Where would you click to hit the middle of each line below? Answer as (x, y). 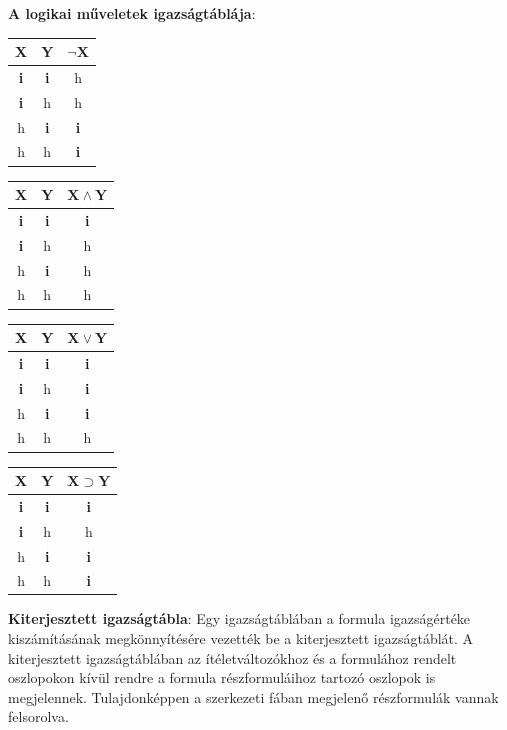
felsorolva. (38, 716)
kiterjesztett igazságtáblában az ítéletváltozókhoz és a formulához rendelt (232, 657)
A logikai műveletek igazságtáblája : (132, 13)
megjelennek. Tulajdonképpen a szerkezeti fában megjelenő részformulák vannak (253, 696)
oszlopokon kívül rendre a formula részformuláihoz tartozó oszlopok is (222, 677)
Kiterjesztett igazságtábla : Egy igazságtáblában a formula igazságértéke (239, 618)
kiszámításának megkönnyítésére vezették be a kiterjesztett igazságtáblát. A (241, 638)
